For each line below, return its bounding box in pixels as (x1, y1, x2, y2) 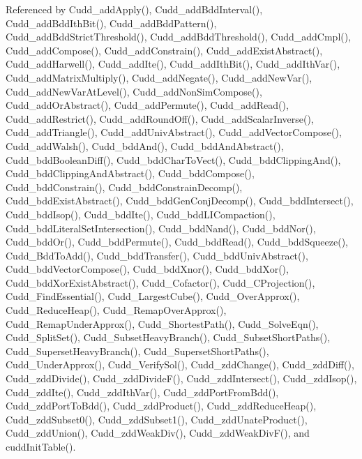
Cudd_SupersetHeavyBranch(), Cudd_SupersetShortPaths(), (6, 343, 269, 358)
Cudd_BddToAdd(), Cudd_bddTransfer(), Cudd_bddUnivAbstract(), (6, 248, 308, 262)
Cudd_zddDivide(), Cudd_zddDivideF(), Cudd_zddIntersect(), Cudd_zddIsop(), (6, 371, 357, 386)
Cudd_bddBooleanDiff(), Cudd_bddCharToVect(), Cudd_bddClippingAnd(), (6, 152, 341, 167)
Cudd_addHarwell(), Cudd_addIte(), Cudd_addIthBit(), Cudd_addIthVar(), (6, 57, 340, 71)
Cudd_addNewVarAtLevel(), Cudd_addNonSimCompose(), (6, 84, 262, 98)
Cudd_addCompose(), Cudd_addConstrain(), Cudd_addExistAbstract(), (6, 43, 323, 57)
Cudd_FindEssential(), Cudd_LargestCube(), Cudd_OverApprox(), (6, 289, 300, 303)
